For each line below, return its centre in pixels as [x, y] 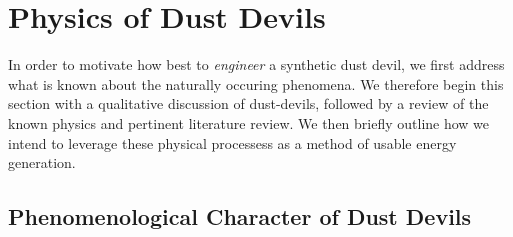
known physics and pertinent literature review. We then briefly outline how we [249, 122]
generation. [42, 162]
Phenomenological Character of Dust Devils [240, 216]
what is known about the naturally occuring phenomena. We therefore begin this [256, 83]
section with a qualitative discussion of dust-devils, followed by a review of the [248, 103]
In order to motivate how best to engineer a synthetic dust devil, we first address [256, 64]
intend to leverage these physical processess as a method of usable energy [232, 142]
